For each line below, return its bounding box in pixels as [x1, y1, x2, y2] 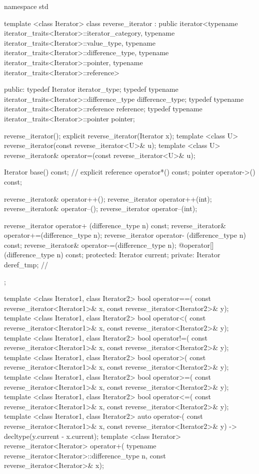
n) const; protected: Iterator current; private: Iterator [56, 249, 220, 260]
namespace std [4, 1, 48, 11]
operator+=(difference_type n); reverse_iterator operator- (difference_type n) [4, 230, 246, 240]
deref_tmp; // [4, 259, 48, 270]
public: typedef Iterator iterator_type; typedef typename [4, 84, 178, 94]
